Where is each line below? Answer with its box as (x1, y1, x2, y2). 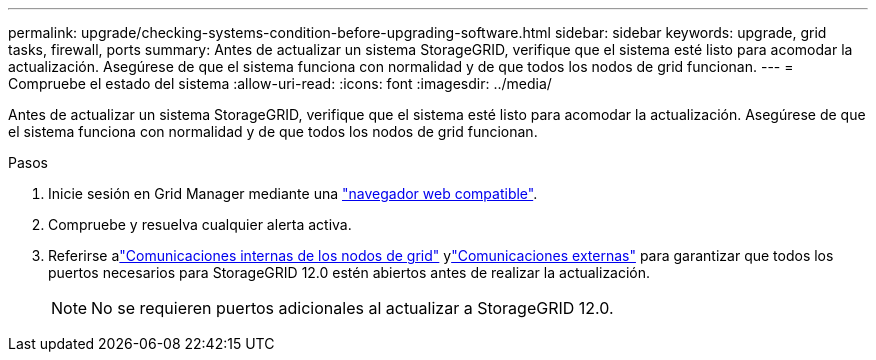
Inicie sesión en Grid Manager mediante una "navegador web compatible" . (48, 185, 538, 202)
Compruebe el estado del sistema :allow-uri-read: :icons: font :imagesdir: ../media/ (8, 75, 552, 92)
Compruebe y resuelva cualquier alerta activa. (48, 216, 352, 233)
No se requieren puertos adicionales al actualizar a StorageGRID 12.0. (91, 298, 614, 318)
